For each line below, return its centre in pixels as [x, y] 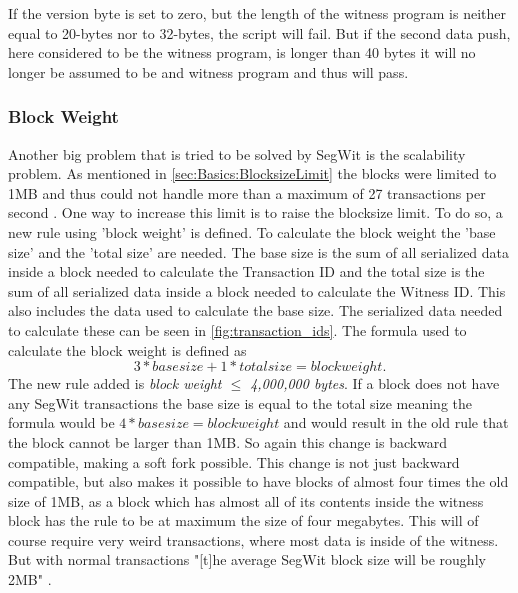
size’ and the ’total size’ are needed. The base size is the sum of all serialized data [259, 251]
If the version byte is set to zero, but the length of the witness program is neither [257, 13]
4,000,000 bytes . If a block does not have [375, 383]
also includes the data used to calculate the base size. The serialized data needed [255, 310]
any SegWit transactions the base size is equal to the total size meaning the [240, 402]
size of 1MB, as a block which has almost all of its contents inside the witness [246, 500]
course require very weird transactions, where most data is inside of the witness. [253, 539]
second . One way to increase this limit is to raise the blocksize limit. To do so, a [255, 212]
